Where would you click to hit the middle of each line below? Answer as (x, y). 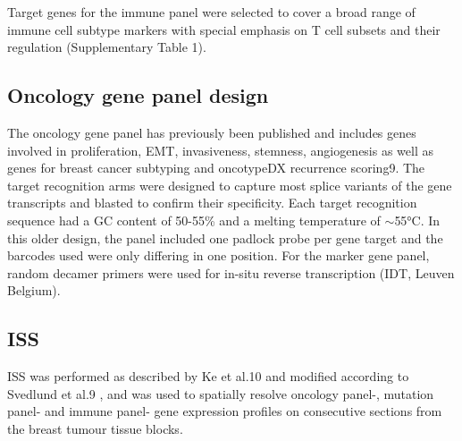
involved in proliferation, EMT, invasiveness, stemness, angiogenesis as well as (221, 150)
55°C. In (417, 220)
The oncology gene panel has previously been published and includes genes (212, 132)
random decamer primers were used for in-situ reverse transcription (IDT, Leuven (231, 272)
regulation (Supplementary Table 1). (107, 47)
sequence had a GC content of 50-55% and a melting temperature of (194, 220)
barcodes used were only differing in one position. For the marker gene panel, (218, 255)
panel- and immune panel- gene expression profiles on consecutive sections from (225, 411)
